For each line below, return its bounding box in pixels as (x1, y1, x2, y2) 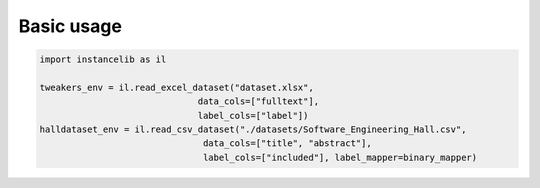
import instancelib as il (39, 54, 167, 65)
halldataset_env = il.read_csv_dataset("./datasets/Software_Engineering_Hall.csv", (39, 124, 467, 135)
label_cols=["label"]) (197, 110, 309, 121)
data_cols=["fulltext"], (197, 96, 320, 107)
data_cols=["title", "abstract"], (202, 138, 372, 149)
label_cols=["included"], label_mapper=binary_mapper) (202, 151, 478, 163)
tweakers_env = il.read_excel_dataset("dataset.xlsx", (39, 81, 314, 93)
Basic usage (18, 15, 122, 37)
